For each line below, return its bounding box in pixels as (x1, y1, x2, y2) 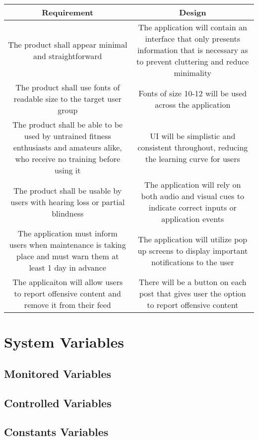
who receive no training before (15, 153, 121, 164)
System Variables (4, 332, 124, 352)
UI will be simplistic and (150, 130, 236, 142)
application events (161, 213, 224, 224)
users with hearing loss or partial (10, 196, 125, 208)
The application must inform (17, 227, 118, 239)
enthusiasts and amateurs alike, (13, 142, 122, 153)
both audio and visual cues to (141, 190, 244, 202)
